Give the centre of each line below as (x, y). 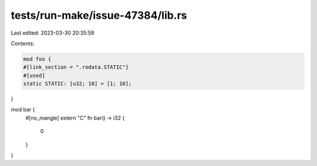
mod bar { (23, 110)
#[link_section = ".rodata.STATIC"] (76, 67)
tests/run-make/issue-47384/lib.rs (99, 15)
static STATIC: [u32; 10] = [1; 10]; (77, 84)
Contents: (23, 43)
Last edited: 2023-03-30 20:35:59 (53, 33)
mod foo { (37, 59)
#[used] (34, 75)
